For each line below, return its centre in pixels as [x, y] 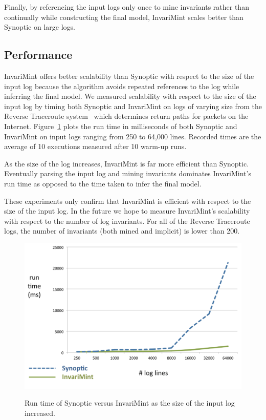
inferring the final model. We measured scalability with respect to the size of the [130, 96]
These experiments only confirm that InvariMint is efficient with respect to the [128, 201]
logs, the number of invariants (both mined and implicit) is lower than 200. [122, 231]
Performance [38, 55]
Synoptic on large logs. [40, 27]
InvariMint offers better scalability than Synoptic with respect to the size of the [129, 76]
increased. [40, 413]
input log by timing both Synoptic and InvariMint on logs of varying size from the [133, 106]
